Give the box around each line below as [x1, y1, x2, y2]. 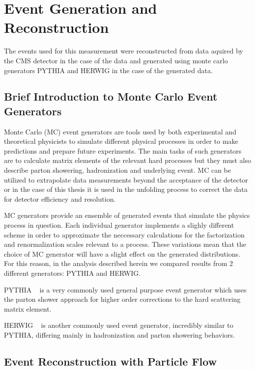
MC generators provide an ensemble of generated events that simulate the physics [4, 210, 250, 220]
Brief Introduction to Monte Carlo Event [4, 89, 218, 104]
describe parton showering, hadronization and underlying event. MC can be [4, 165, 231, 175]
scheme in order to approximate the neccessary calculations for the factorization [4, 229, 245, 239]
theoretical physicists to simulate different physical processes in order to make [4, 136, 238, 146]
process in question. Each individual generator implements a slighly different [4, 220, 234, 230]
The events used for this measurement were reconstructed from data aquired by [4, 46, 243, 56]
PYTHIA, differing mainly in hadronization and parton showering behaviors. [4, 329, 235, 340]
